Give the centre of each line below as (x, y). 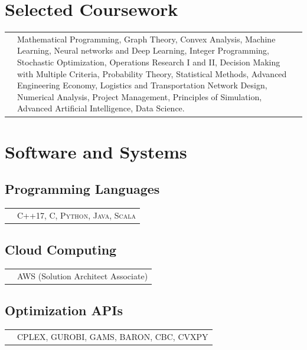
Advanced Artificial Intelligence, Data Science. (101, 108)
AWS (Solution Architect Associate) (83, 275)
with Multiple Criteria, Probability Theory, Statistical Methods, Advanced (152, 73)
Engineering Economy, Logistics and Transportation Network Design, (142, 85)
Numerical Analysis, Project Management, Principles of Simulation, (140, 96)
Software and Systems (96, 151)
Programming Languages (82, 189)
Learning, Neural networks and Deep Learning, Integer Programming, (143, 50)
